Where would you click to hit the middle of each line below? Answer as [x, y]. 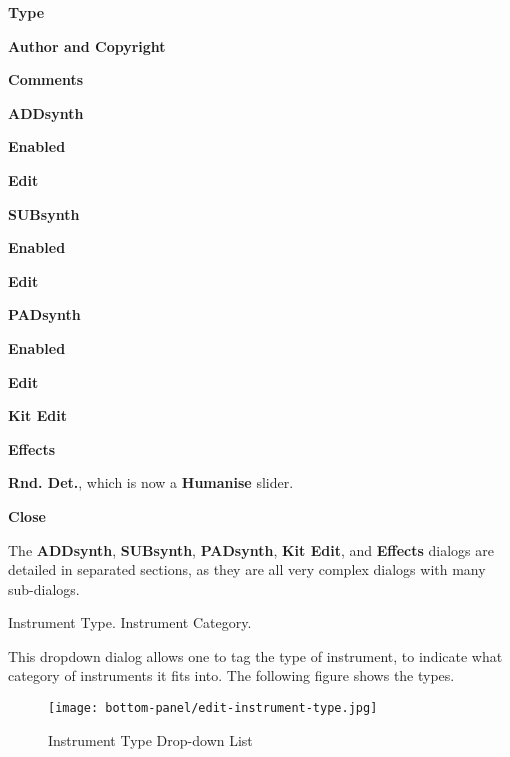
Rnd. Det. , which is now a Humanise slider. [151, 482]
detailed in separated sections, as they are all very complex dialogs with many [247, 569]
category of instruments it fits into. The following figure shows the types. [231, 675]
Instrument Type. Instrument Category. [130, 622]
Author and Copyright [87, 45]
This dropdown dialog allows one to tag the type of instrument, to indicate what [255, 655]
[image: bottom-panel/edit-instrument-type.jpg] [213, 708]
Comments [45, 79]
